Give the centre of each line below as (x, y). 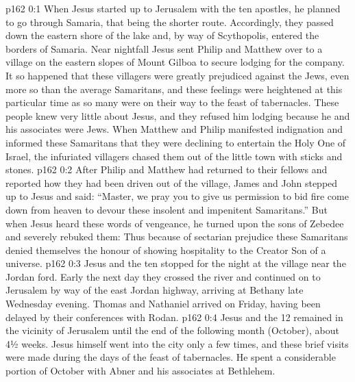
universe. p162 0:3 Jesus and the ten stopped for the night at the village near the (176, 263)
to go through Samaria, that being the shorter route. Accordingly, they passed (170, 22)
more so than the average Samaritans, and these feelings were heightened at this (174, 89)
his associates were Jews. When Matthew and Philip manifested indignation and (174, 129)
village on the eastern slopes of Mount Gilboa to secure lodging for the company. (175, 62)
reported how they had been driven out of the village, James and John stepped (172, 182)
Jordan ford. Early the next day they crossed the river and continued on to (163, 276)
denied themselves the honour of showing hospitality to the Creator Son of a (166, 250)
